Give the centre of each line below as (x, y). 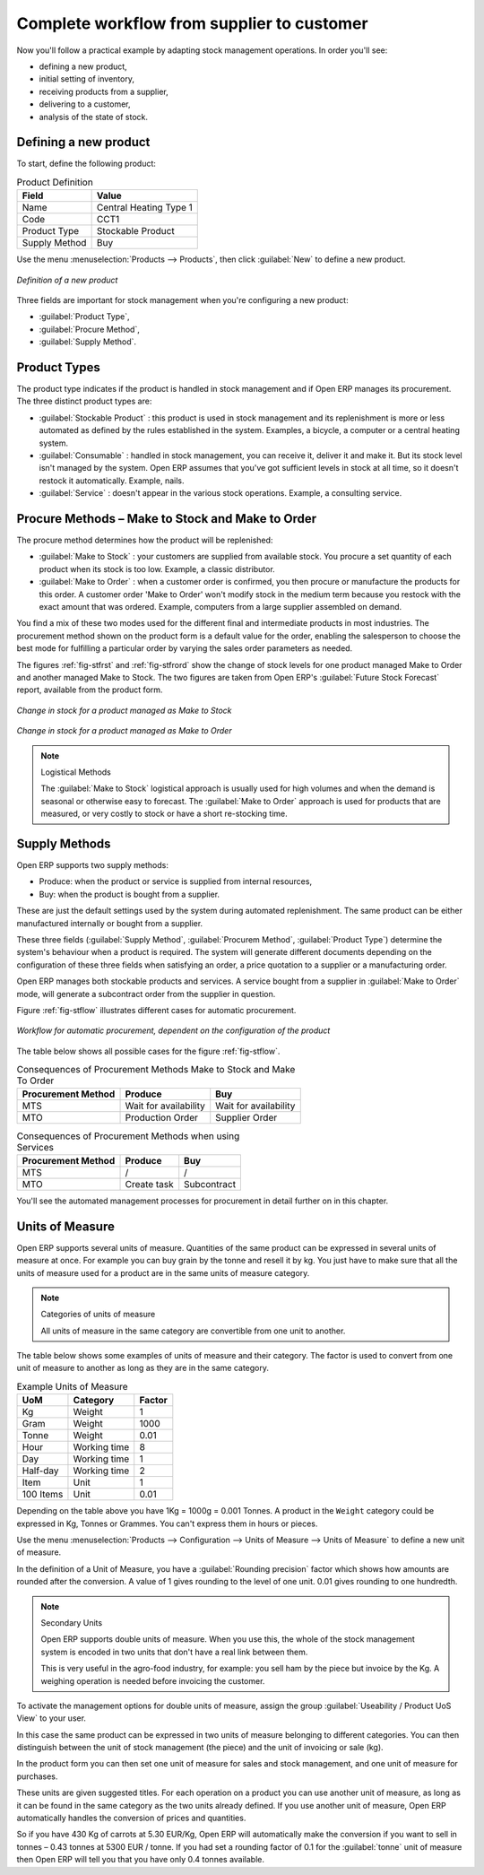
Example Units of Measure (73, 1387)
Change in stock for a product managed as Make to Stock (124, 710)
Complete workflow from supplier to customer (192, 23)
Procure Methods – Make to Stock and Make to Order (167, 519)
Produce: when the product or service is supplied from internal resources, (176, 881)
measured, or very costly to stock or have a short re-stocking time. (164, 814)
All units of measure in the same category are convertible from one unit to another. (193, 1331)
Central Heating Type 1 (144, 208)
